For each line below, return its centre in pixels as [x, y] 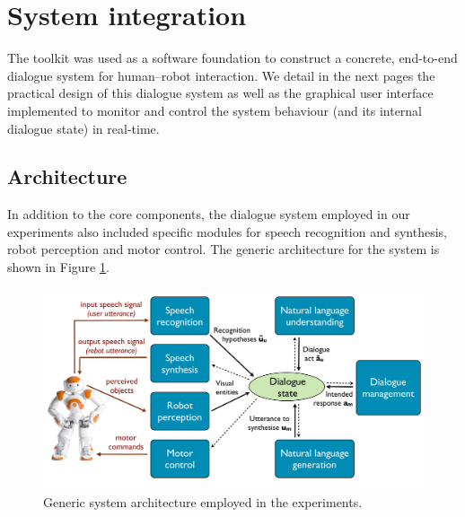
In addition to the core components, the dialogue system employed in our [209, 214]
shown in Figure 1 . [58, 267]
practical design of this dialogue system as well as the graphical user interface [220, 93]
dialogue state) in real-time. [83, 128]
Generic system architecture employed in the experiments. [203, 502]
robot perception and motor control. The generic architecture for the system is [224, 249]
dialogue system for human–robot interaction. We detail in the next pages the [221, 75]
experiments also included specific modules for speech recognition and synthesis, [227, 231]
